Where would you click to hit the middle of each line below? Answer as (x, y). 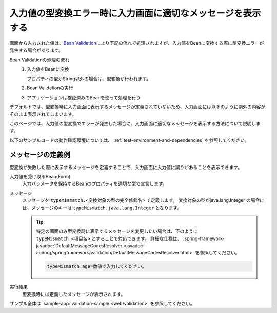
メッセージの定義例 (40, 155)
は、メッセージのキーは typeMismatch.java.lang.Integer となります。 (102, 208)
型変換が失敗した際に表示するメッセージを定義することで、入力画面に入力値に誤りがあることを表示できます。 (126, 167)
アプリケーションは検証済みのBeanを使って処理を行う (84, 97)
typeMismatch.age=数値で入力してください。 (97, 266)
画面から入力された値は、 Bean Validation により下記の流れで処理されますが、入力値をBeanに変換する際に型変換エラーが (137, 43)
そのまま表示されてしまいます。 (43, 114)
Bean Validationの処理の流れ (39, 60)
